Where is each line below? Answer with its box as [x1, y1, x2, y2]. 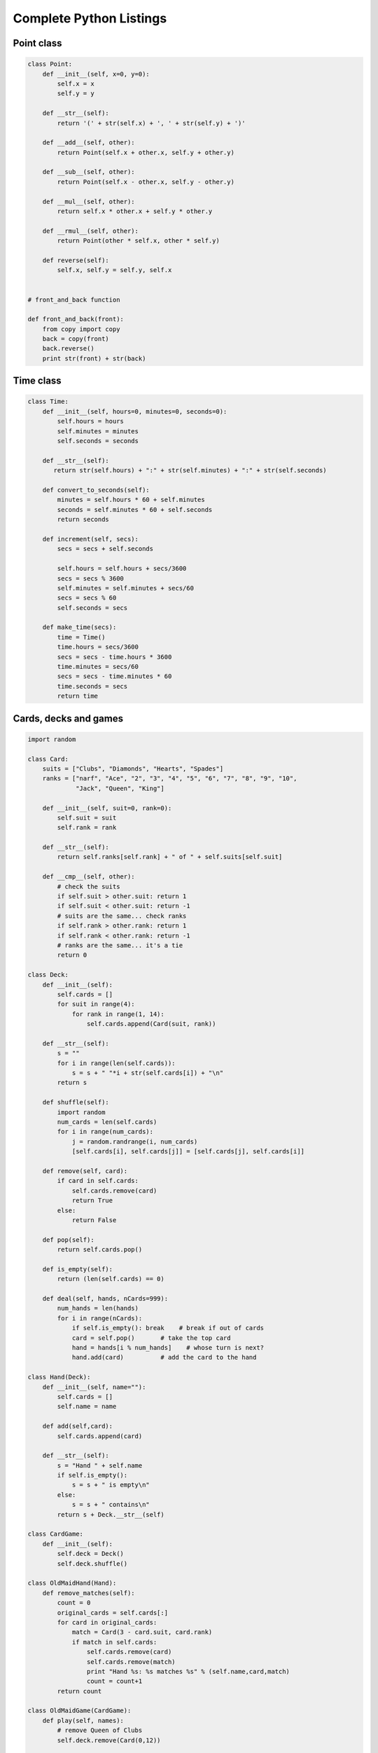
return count [57, 1687, 102, 1695]
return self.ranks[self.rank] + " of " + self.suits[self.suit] [57, 853, 283, 861]
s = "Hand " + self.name [57, 1461, 143, 1469]
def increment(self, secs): [42, 535, 139, 543]
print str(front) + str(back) [42, 354, 146, 363]
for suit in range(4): [57, 1000, 136, 1008]
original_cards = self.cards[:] [57, 1609, 168, 1616]
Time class [13, 375, 62, 387]
